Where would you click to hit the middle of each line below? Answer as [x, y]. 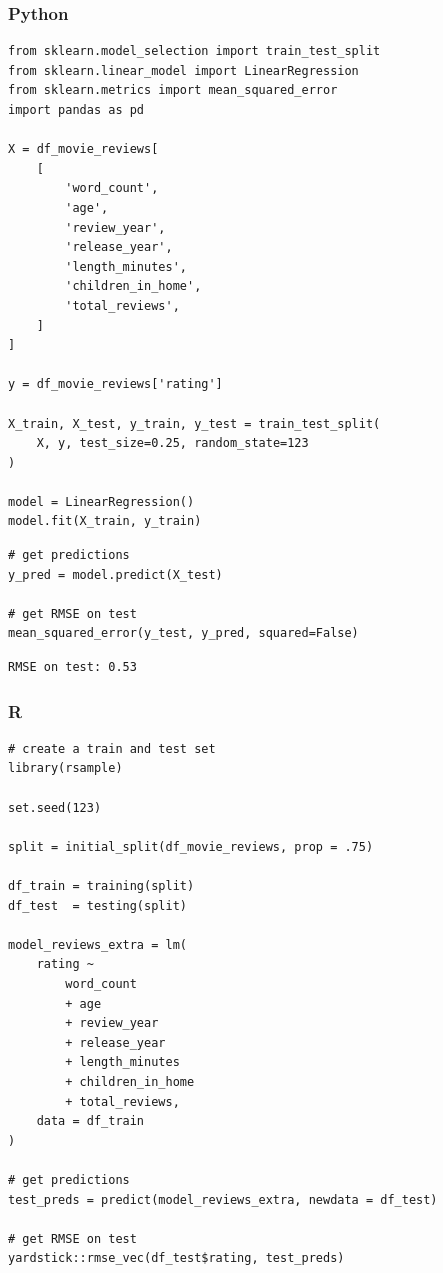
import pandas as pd [76, 110]
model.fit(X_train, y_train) [105, 521]
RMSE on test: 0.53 [72, 667]
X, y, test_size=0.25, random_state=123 [172, 443]
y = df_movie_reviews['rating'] [115, 384]
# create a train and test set [112, 748]
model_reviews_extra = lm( [97, 944]
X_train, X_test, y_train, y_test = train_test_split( [194, 423]
